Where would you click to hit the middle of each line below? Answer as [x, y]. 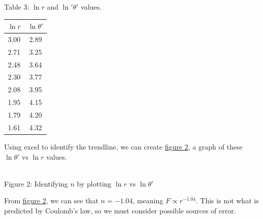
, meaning [148, 200]
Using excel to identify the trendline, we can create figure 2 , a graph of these [123, 146]
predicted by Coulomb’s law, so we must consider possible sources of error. [120, 210]
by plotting [94, 183]
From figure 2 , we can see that [51, 200]
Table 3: [17, 7]
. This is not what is [227, 200]
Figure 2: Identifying [36, 183]
